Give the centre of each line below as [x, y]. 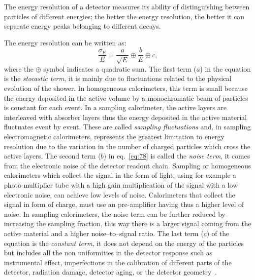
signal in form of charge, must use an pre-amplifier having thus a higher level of [124, 204]
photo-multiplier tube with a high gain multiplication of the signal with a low [121, 184]
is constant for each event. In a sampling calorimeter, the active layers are [115, 107]
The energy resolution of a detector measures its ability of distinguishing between [127, 6]
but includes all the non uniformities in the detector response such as [108, 253]
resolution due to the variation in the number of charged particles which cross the [127, 146]
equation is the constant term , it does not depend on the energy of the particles [124, 243]
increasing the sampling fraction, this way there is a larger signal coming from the [127, 223]
